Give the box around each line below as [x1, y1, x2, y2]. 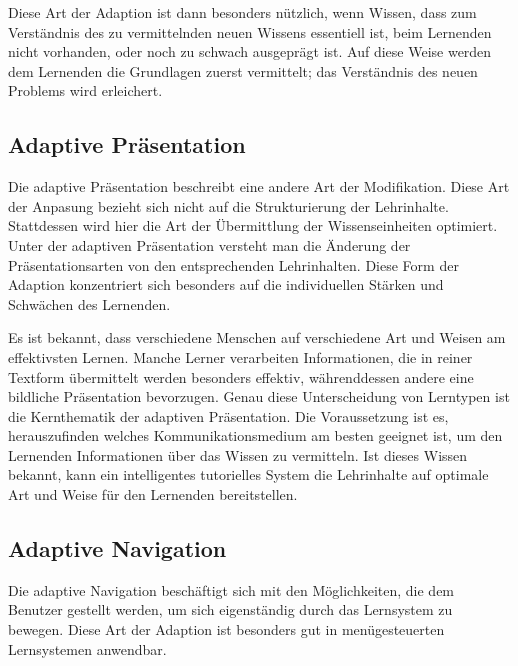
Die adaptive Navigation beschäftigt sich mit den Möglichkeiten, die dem [8, 579, 455, 600]
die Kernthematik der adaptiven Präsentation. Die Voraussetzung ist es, [8, 405, 449, 426]
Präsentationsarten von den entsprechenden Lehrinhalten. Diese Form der [8, 254, 459, 275]
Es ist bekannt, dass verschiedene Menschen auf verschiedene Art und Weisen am [8, 327, 506, 348]
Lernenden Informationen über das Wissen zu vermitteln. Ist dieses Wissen [8, 444, 468, 465]
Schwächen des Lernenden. [8, 293, 171, 314]
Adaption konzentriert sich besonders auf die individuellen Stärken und [8, 274, 444, 295]
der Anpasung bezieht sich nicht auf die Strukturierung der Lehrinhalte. [8, 195, 449, 216]
